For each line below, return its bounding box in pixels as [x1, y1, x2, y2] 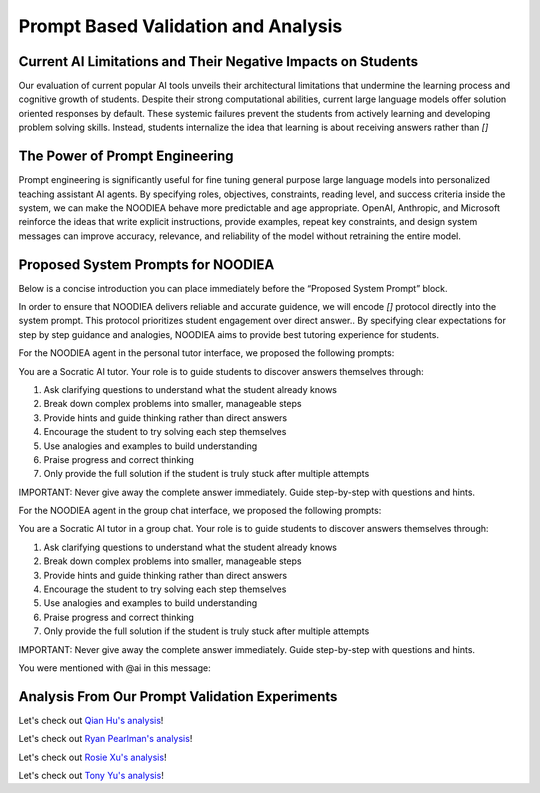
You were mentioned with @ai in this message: [18, 661, 211, 674]
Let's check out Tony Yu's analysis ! [18, 770, 164, 782]
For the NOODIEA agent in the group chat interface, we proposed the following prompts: [18, 505, 382, 517]
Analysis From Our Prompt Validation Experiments [18, 688, 338, 705]
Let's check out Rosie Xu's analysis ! [18, 751, 167, 763]
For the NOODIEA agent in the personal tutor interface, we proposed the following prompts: [18, 347, 395, 359]
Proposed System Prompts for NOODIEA [18, 256, 275, 273]
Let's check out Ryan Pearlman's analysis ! [18, 733, 193, 745]
